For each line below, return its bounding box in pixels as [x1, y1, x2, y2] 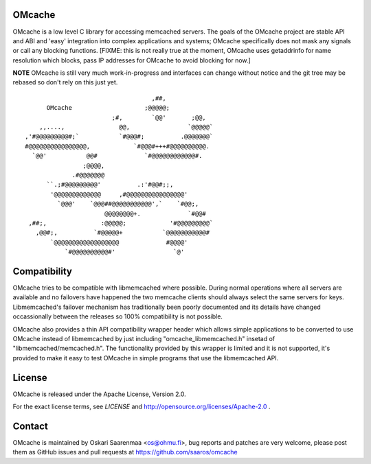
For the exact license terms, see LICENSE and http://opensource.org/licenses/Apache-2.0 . [12, 402, 271, 411]
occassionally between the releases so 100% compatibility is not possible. [12, 312, 223, 321]
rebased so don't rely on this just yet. [12, 78, 118, 86]
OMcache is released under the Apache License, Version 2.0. [12, 390, 187, 398]
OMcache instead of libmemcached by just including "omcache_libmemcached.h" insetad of [12, 334, 276, 343]
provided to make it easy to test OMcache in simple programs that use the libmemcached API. [12, 353, 279, 362]
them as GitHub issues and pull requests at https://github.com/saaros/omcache [12, 448, 238, 456]
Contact [12, 420, 48, 432]
